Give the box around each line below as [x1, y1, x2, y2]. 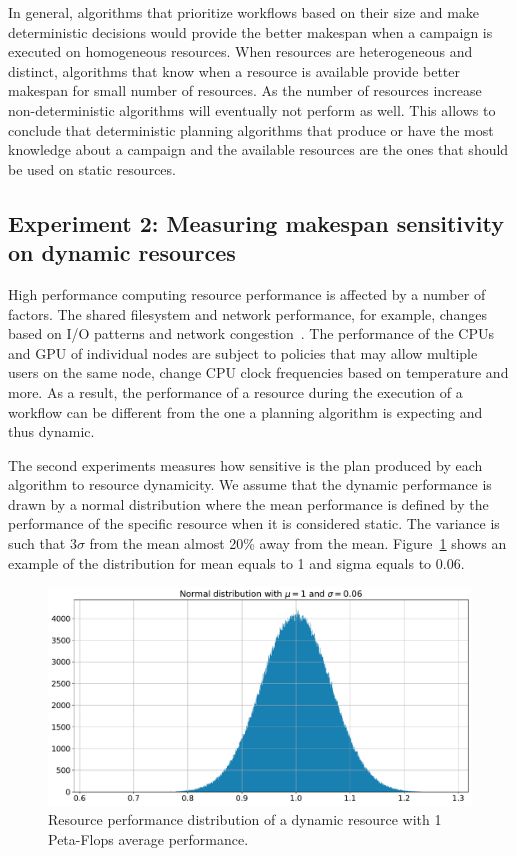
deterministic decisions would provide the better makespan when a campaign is [8, 21, 493, 42]
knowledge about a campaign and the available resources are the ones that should [8, 139, 509, 160]
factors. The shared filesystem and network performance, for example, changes [8, 303, 487, 324]
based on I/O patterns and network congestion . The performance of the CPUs [8, 323, 494, 344]
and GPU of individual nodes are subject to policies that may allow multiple [8, 342, 478, 363]
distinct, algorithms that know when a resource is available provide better [8, 60, 461, 81]
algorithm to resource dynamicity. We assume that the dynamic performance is [8, 474, 492, 495]
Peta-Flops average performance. [48, 829, 249, 850]
